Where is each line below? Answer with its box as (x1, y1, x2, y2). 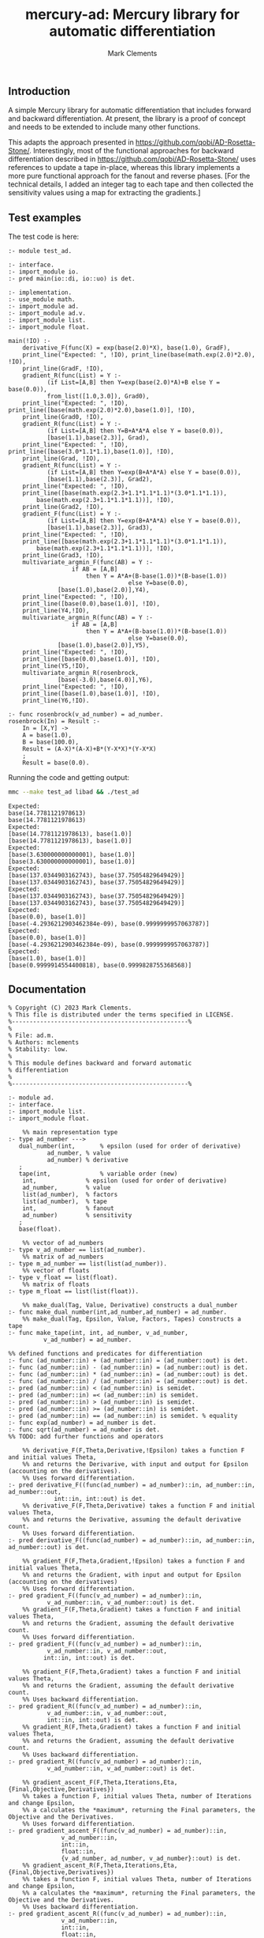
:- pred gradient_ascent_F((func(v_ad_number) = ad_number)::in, (8, 1827, 227, 1834)
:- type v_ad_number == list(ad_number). (8, 1246, 147, 1254)
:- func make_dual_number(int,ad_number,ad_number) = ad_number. (8, 1308, 227, 1316)
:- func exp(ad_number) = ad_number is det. (8, 1419, 157, 1427)
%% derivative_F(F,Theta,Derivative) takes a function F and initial (22, 1502, 256, 1510)
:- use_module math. (8, 296, 76, 304)
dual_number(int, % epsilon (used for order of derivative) (18, 1142, 242, 1150)
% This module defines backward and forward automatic (8, 1059, 192, 1067)
